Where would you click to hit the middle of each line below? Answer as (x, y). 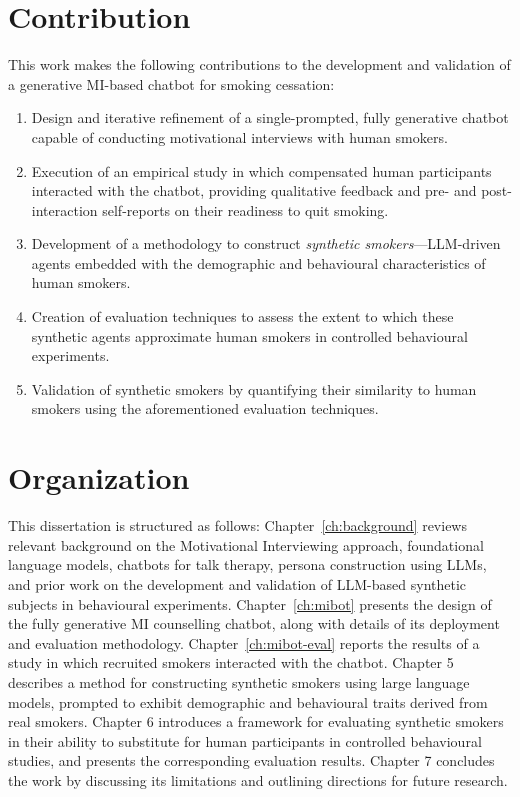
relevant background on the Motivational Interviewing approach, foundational (246, 544)
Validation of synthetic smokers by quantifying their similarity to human (254, 388)
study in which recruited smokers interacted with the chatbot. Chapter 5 (231, 662)
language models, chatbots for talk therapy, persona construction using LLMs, (247, 564)
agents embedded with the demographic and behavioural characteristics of (258, 262)
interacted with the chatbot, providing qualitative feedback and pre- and (254, 190)
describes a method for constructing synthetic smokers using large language (239, 681)
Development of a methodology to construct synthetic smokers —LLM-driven (266, 243)
